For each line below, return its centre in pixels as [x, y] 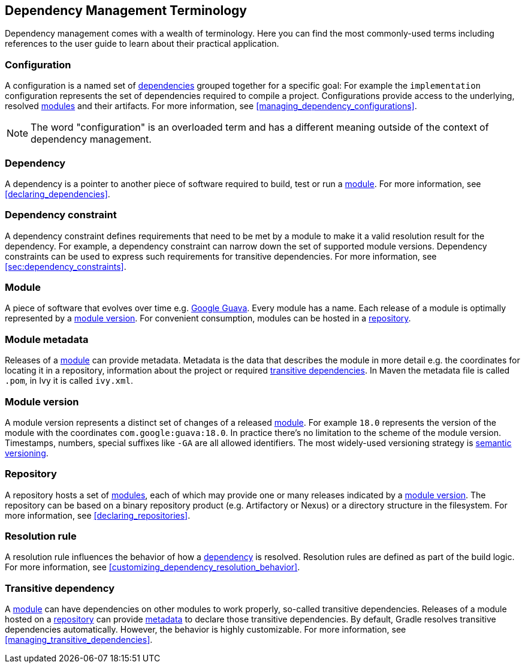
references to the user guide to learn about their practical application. [142, 44]
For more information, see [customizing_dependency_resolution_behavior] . [153, 567]
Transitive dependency [60, 588]
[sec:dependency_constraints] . [66, 266]
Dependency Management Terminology [126, 10]
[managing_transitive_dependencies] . [79, 640]
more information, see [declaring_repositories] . [98, 515]
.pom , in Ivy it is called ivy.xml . [69, 381]
